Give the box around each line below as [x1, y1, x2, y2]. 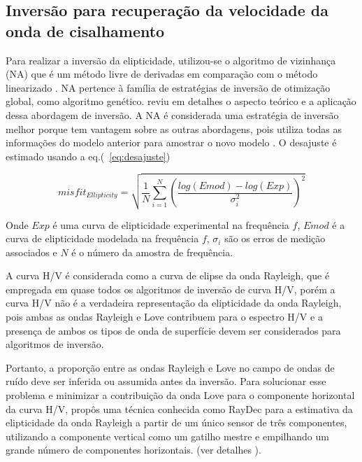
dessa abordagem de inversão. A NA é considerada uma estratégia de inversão [6, 107, 339, 122]
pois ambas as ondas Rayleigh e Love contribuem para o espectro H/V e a [6, 309, 323, 324]
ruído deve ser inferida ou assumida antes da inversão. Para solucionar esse [6, 374, 326, 388]
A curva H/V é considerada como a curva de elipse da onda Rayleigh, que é [6, 268, 330, 283]
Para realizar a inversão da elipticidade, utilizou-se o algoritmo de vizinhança [6, 52, 336, 67]
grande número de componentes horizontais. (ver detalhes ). [6, 442, 261, 457]
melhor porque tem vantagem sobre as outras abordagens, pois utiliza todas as [6, 121, 342, 136]
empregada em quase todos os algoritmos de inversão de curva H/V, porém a [6, 281, 335, 296]
